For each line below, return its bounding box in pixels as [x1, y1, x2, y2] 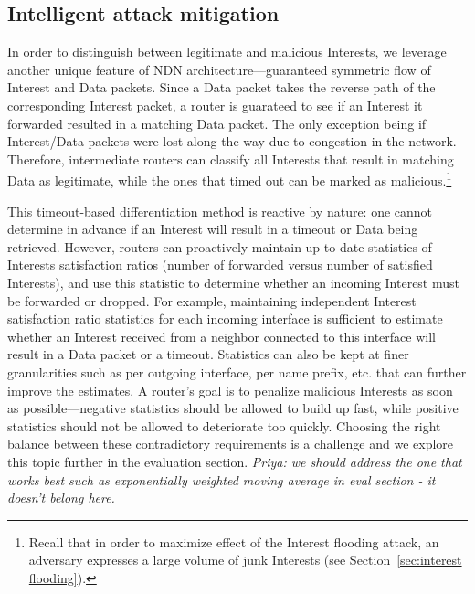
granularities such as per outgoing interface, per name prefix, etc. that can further [7, 362, 467, 381]
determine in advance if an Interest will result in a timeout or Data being [7, 219, 418, 239]
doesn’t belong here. [7, 488, 115, 507]
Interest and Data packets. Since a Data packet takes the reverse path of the [7, 78, 436, 97]
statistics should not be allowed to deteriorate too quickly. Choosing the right [7, 416, 441, 435]
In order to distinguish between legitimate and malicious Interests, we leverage [7, 42, 447, 61]
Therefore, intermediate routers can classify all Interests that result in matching [7, 149, 454, 168]
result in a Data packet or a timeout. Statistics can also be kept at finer [7, 345, 409, 364]
